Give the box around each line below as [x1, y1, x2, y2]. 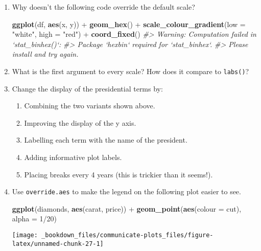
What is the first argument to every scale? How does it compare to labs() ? [12, 65, 249, 76]
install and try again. [12, 49, 79, 59]
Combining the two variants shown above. [24, 100, 155, 111]
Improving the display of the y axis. [24, 117, 136, 128]
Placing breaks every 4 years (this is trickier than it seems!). [24, 169, 213, 179]
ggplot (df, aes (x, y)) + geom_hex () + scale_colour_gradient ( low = [12, 18, 246, 29]
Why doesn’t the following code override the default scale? [12, 2, 195, 12]
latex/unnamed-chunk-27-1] [12, 240, 104, 247]
